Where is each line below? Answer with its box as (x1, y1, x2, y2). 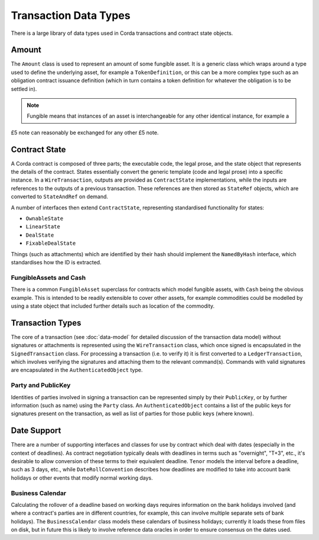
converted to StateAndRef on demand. (11, 193, 109, 201)
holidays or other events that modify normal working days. (11, 474, 153, 481)
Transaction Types (11, 318, 82, 328)
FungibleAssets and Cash (11, 273, 86, 282)
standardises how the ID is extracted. (11, 259, 102, 266)
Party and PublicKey (11, 381, 71, 390)
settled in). (11, 85, 37, 92)
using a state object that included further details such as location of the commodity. (11, 302, 215, 309)
